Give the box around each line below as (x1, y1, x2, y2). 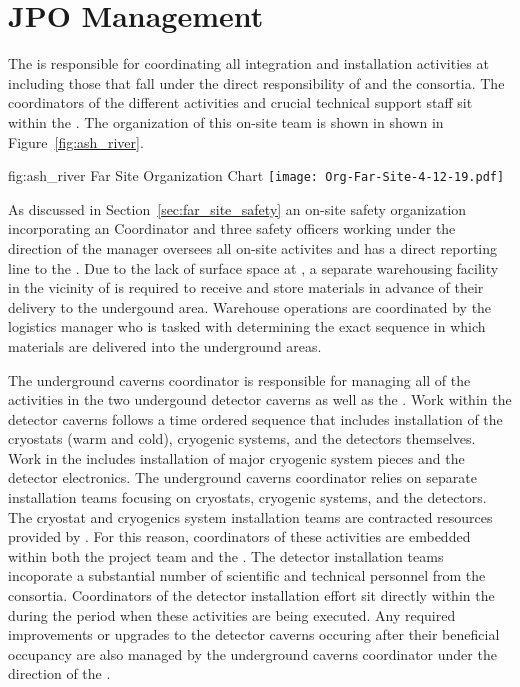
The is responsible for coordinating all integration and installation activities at (8, 53, 489, 74)
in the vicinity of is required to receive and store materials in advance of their (8, 277, 484, 298)
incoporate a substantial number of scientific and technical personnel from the (8, 565, 486, 586)
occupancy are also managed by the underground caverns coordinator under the (8, 643, 497, 664)
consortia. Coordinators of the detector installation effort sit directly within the (8, 585, 495, 606)
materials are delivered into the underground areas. (8, 335, 322, 356)
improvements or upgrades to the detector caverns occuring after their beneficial (8, 624, 500, 645)
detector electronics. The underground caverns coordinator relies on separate (8, 467, 477, 488)
